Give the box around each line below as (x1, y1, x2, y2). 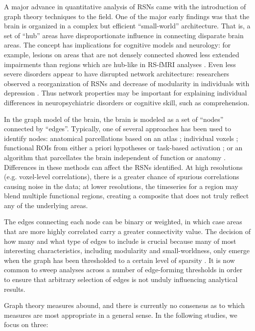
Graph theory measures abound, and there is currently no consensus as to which (4, 300, 245, 310)
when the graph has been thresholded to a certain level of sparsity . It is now (4, 255, 235, 265)
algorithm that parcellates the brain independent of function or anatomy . (4, 152, 226, 162)
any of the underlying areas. (4, 200, 88, 210)
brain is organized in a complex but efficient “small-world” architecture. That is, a (4, 21, 251, 31)
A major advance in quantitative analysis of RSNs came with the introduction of (4, 1, 246, 11)
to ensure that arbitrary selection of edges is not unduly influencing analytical (4, 274, 238, 284)
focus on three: (4, 319, 48, 330)
